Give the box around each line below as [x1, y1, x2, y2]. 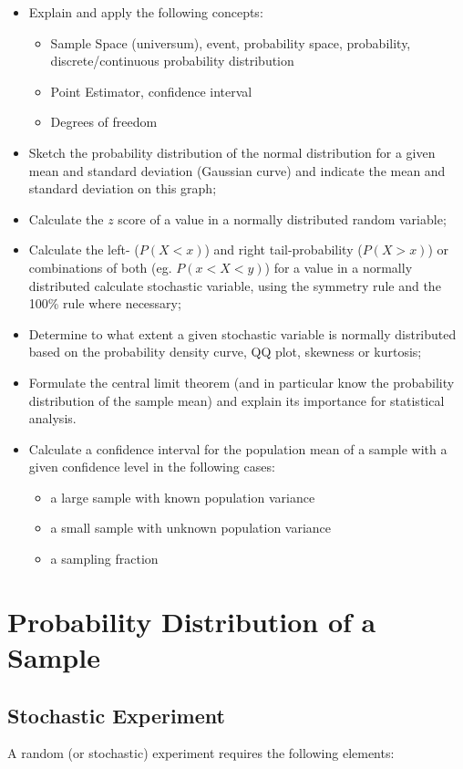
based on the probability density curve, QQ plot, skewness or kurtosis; [28, 342, 422, 361]
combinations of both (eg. [28, 257, 172, 276]
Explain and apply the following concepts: [28, 3, 263, 21]
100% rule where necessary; [28, 294, 181, 313]
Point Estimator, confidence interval [50, 81, 252, 100]
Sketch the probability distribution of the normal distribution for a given [28, 142, 436, 161]
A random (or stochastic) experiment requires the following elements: [7, 743, 395, 763]
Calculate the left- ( [28, 240, 139, 259]
